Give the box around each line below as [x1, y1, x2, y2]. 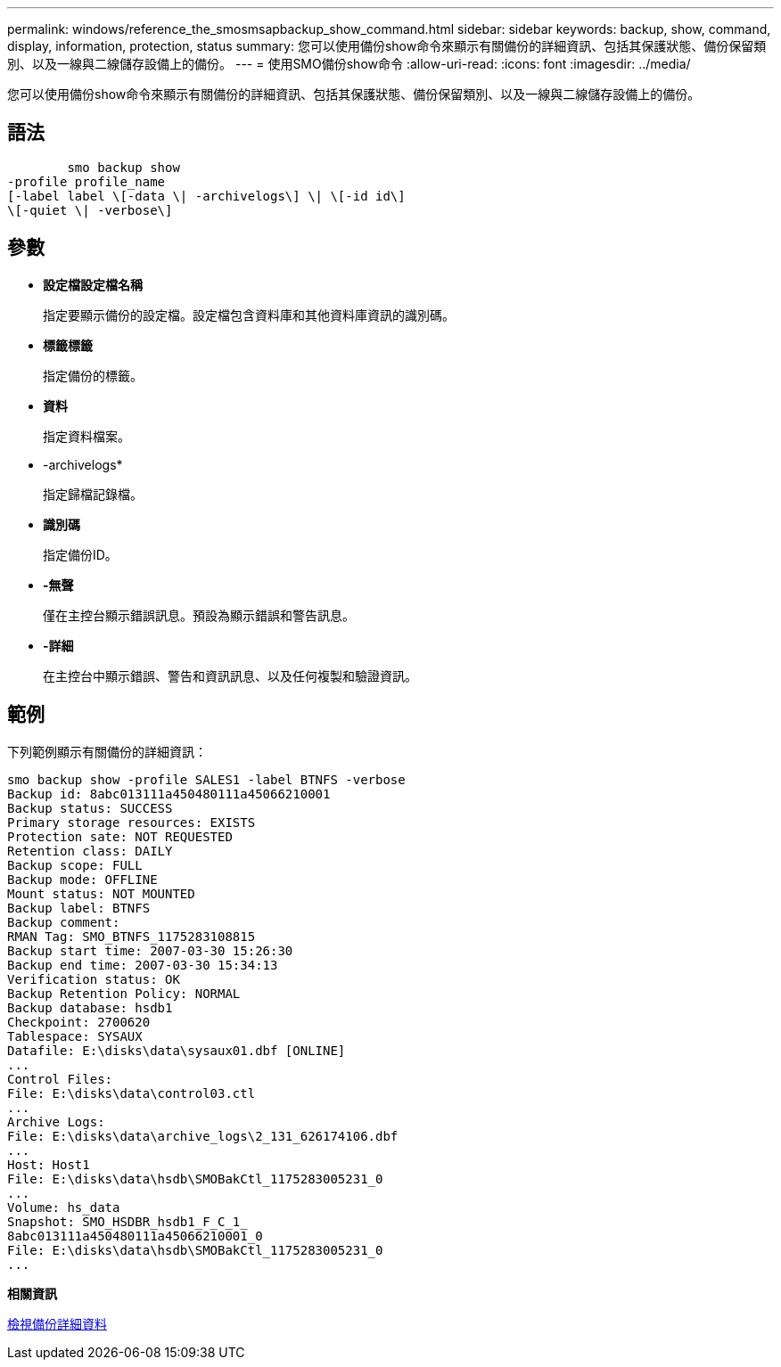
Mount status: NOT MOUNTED [7, 886, 195, 901]
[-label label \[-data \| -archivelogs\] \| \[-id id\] [7, 188, 406, 203]
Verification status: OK [7, 971, 180, 986]
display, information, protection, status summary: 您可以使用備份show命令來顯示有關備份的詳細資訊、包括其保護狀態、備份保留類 [7, 38, 767, 53]
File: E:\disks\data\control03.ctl [7, 1085, 256, 1101]
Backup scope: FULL [7, 857, 143, 872]
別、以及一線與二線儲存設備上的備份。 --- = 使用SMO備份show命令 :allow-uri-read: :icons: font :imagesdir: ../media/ [7, 56, 691, 71]
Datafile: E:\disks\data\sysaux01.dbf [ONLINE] [7, 1043, 346, 1058]
